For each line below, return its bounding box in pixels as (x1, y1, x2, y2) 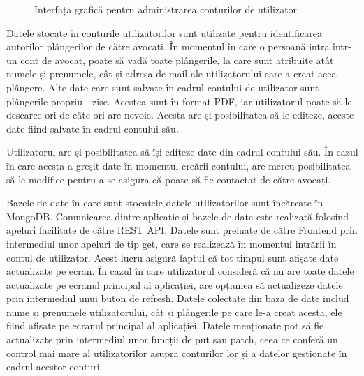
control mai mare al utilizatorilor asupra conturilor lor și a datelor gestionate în (6, 345, 347, 360)
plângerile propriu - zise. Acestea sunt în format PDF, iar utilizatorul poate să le (6, 93, 352, 108)
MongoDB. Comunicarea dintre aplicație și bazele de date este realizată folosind (6, 209, 349, 223)
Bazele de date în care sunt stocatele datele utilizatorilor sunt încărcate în (6, 195, 323, 210)
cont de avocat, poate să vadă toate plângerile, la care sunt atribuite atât (20, 52, 334, 67)
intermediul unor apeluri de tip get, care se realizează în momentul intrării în (6, 236, 337, 250)
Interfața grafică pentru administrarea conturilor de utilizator (34, 2, 298, 16)
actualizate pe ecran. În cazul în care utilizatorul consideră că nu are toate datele (6, 264, 354, 278)
